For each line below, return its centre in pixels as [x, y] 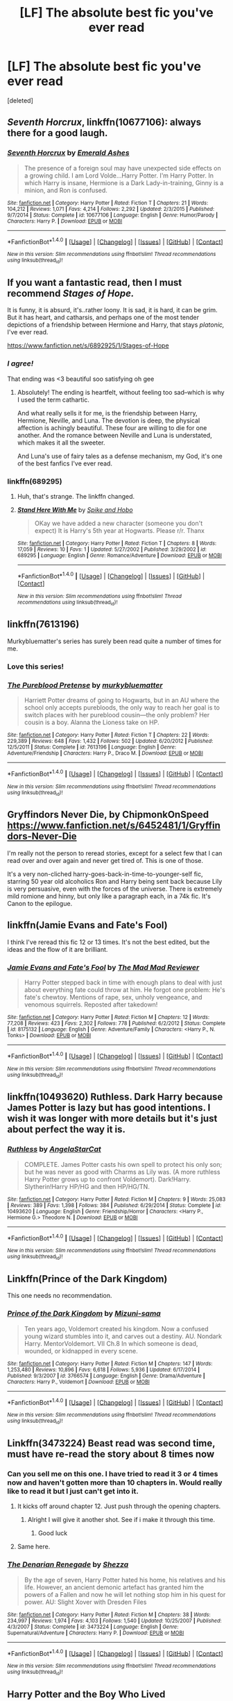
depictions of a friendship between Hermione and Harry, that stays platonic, [116, 325]
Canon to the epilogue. [40, 903]
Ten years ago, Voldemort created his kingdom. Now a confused [116, 1328]
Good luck [53, 1533]
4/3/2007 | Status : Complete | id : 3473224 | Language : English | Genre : [93, 1627]
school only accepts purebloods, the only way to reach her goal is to [122, 708]
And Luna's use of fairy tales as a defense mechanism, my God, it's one [120, 456]
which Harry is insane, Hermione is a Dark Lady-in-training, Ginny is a [124, 182]
